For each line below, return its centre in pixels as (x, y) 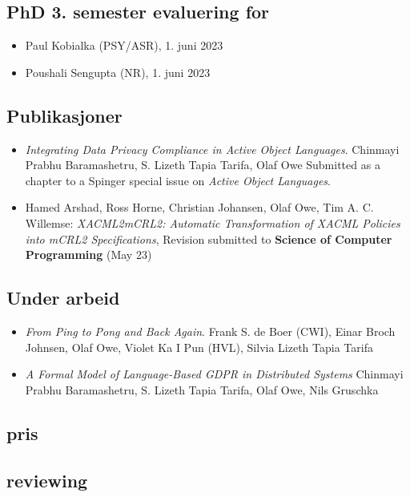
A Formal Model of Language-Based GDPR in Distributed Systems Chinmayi (214, 374)
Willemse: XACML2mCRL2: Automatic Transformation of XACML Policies (213, 222)
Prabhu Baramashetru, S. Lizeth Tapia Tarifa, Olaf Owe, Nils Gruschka (202, 389)
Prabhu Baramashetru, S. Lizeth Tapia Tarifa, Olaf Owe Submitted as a (203, 165)
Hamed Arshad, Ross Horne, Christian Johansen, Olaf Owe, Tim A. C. (199, 207)
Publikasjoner (64, 115)
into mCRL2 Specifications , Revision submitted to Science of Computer (209, 238)
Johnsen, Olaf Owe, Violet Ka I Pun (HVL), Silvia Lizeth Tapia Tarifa (199, 347)
